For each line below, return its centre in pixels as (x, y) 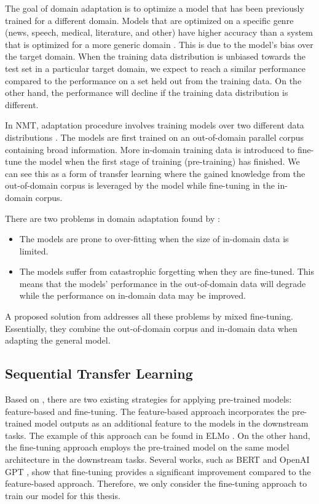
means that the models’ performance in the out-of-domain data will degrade (163, 283)
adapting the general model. (58, 340)
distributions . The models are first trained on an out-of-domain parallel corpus (154, 137)
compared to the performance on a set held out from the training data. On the (153, 80)
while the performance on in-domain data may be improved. (132, 295)
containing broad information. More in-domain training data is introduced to (150, 149)
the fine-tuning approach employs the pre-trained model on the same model (147, 447)
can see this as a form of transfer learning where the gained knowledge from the (155, 173)
